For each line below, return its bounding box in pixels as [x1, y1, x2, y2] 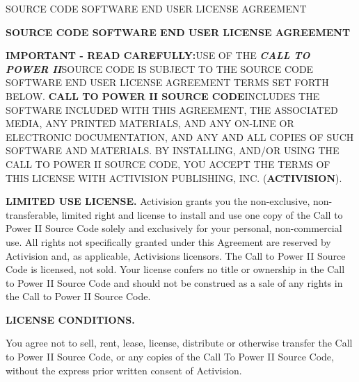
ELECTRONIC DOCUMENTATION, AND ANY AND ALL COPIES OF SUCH [6, 129, 354, 144]
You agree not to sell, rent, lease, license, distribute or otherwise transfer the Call [6, 335, 353, 350]
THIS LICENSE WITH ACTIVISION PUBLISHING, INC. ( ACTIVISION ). [6, 170, 342, 185]
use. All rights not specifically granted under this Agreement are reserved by [6, 234, 331, 249]
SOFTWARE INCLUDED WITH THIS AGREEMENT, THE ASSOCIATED [6, 102, 338, 117]
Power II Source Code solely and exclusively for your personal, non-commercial [6, 221, 342, 235]
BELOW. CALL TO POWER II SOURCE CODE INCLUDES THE [6, 88, 320, 103]
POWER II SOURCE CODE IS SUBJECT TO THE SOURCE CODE [6, 61, 314, 76]
